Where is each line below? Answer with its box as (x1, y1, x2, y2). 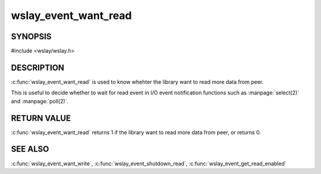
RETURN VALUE (11, 113, 71, 123)
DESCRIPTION (11, 62, 65, 72)
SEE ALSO (11, 144, 49, 154)
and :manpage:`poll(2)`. (11, 97, 68, 105)
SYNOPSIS (11, 31, 52, 42)
